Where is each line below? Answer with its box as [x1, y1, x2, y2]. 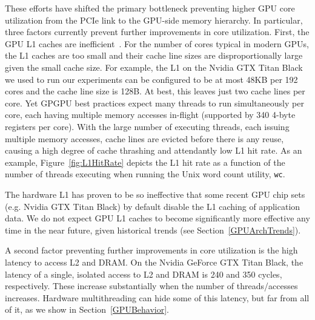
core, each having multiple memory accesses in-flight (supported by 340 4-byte [5, 108, 296, 121]
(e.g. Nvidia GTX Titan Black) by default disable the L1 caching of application [5, 200, 300, 212]
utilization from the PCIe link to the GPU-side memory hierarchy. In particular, [5, 13, 303, 26]
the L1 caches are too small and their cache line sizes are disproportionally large [5, 49, 303, 62]
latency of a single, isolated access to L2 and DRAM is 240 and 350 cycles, [5, 267, 282, 280]
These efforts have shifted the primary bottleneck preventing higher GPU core [5, 2, 295, 14]
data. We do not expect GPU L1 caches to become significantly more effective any [5, 212, 310, 224]
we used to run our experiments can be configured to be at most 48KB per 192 [5, 73, 298, 85]
